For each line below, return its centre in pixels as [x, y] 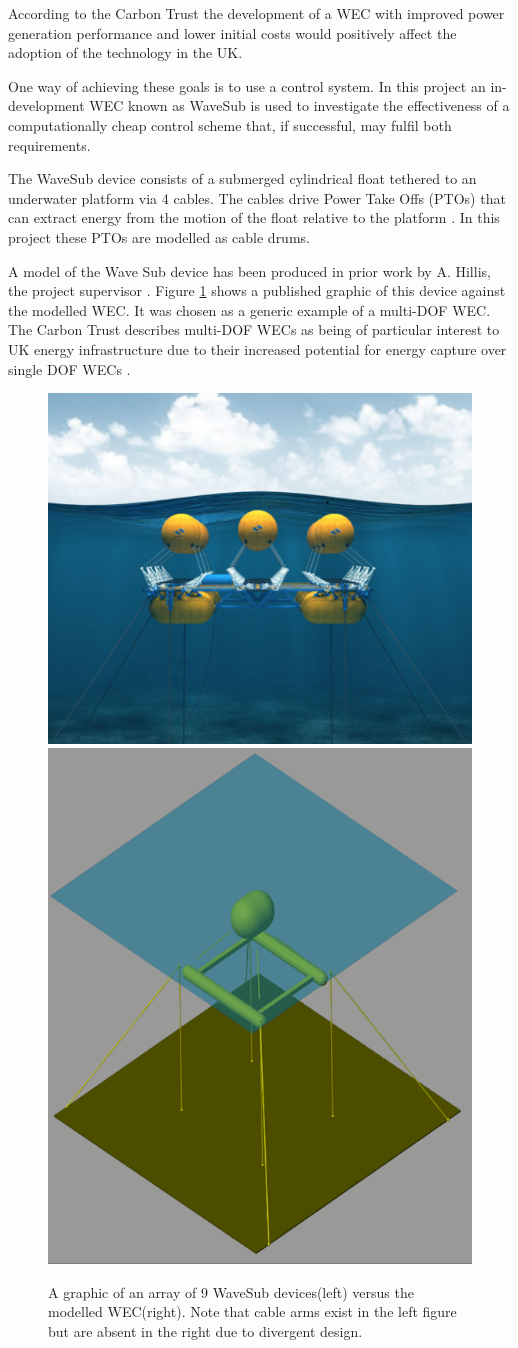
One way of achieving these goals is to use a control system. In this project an [247, 85]
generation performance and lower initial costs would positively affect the [232, 32]
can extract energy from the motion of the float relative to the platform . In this [254, 217]
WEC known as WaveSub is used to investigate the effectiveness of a [299, 105]
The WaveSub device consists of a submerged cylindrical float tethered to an [242, 178]
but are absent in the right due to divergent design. [205, 1330]
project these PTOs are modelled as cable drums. [159, 236]
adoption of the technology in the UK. [125, 52]
